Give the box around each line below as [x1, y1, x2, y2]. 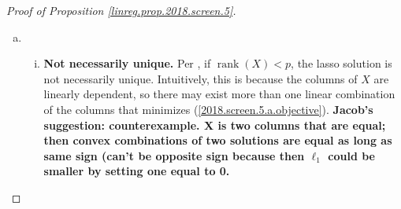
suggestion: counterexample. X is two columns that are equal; [43, 116, 386, 133]
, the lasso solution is [291, 55, 392, 71]
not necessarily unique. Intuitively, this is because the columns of [43, 70, 358, 86]
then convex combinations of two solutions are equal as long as [43, 132, 392, 148]
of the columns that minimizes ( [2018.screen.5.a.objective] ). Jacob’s [43, 101, 373, 117]
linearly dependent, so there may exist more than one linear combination [43, 86, 395, 102]
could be [328, 147, 375, 163]
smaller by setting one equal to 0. [43, 163, 230, 179]
